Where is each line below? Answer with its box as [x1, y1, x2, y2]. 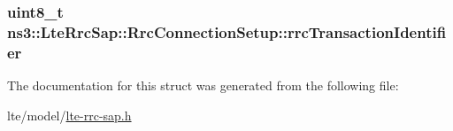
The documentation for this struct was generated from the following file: [7, 76, 399, 95]
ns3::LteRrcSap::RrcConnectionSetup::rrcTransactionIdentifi [7, 20, 447, 42]
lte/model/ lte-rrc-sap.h [7, 105, 132, 124]
